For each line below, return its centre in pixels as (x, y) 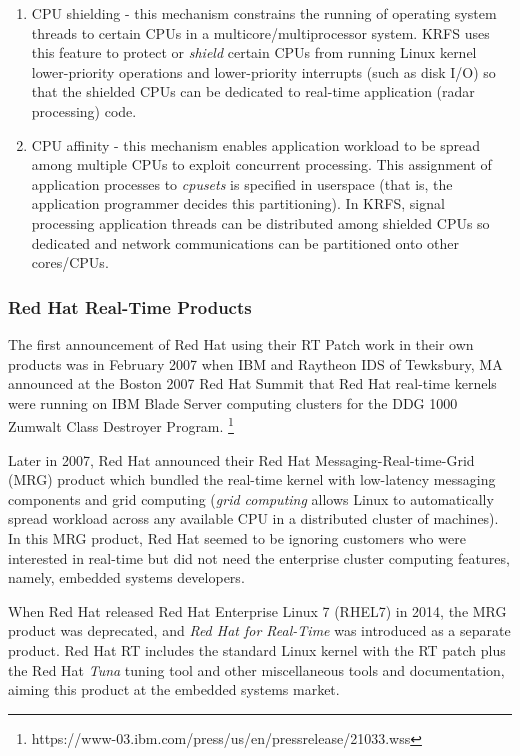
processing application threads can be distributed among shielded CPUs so (260, 222)
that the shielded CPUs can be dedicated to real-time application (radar (253, 91)
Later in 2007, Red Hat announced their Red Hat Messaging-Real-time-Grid (241, 459)
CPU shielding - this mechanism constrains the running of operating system (264, 13)
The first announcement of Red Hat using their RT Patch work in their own (241, 343)
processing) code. (84, 110)
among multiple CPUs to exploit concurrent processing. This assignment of (261, 164)
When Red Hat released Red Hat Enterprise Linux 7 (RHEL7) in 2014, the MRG (257, 610)
